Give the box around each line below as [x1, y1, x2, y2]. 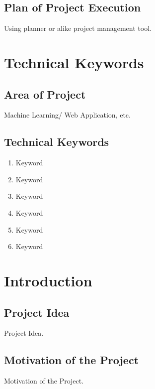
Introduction [4, 270, 92, 290]
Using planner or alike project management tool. [4, 23, 152, 33]
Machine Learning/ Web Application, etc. [4, 110, 131, 120]
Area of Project [4, 86, 86, 102]
